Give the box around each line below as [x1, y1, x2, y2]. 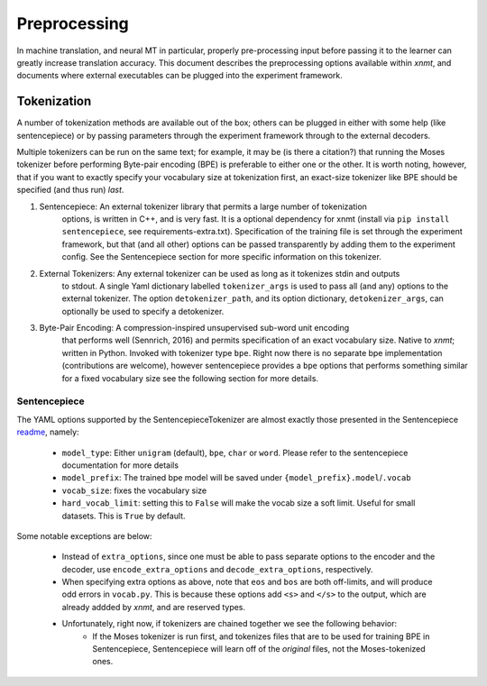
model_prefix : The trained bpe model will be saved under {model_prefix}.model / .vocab [61, 472, 411, 483]
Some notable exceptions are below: [16, 530, 152, 541]
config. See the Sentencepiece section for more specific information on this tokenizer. [61, 252, 382, 262]
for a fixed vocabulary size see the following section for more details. [61, 372, 319, 383]
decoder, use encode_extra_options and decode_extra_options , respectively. [61, 563, 373, 574]
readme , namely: [16, 426, 80, 437]
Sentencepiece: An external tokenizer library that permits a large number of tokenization [39, 201, 367, 212]
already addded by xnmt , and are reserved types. [61, 601, 246, 612]
